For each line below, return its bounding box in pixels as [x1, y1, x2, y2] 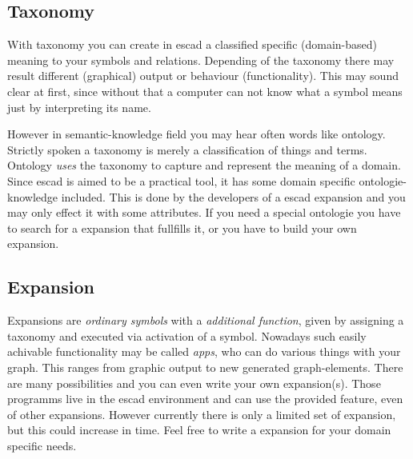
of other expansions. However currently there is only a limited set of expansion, [7, 405, 396, 422]
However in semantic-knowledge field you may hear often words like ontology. [7, 126, 386, 142]
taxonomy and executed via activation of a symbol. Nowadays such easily [7, 327, 367, 344]
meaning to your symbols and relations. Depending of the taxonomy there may [7, 51, 395, 68]
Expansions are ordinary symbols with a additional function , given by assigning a [7, 312, 404, 329]
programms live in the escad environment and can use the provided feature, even [7, 390, 403, 407]
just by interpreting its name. [7, 98, 151, 115]
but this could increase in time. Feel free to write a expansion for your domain [7, 421, 391, 438]
